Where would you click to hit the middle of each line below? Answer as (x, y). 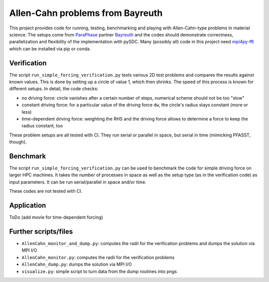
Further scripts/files (41, 231)
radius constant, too (42, 126)
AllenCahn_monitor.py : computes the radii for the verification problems (98, 257)
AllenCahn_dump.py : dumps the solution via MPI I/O (77, 265)
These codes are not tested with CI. (46, 191)
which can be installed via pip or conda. (50, 49)
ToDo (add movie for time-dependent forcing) (56, 217)
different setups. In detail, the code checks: (54, 89)
